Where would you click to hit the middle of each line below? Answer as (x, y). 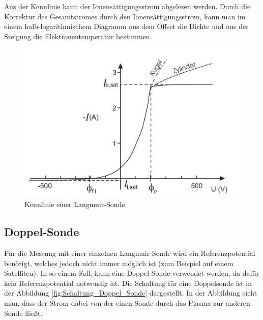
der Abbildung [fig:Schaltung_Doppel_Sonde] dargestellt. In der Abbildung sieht (131, 293)
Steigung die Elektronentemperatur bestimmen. (78, 36)
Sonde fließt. (23, 313)
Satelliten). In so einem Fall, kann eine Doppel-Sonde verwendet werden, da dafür (132, 273)
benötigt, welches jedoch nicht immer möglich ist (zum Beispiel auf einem (119, 263)
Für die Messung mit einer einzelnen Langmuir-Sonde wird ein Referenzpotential (130, 253)
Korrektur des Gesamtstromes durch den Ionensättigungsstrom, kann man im (125, 16)
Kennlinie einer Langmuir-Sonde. (76, 204)
